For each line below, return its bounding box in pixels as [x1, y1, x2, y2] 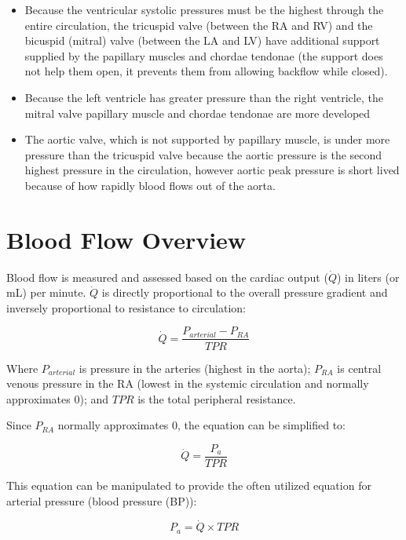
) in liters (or [336, 268, 400, 285]
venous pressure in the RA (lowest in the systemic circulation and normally [6, 375, 369, 392]
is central [337, 359, 382, 376]
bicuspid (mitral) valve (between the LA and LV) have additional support [24, 32, 380, 49]
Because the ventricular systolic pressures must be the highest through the [24, 2, 384, 17]
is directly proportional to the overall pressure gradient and [101, 284, 388, 301]
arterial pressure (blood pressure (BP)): [6, 492, 197, 509]
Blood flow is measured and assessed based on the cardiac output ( [6, 268, 328, 285]
